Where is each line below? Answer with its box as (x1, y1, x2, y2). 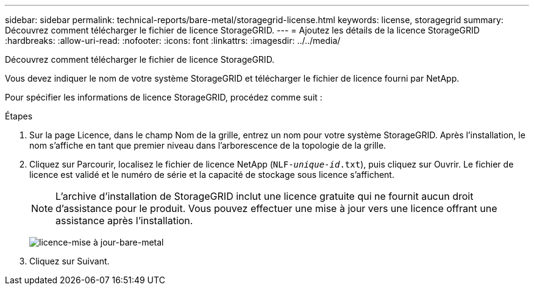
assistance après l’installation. (55, 214, 193, 227)
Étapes (5, 111, 33, 121)
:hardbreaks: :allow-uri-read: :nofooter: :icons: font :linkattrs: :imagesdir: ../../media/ (5, 35, 341, 46)
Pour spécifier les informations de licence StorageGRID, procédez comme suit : (5, 92, 322, 102)
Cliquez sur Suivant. (29, 256, 110, 266)
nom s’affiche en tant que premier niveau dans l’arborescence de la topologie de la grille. (29, 140, 386, 150)
